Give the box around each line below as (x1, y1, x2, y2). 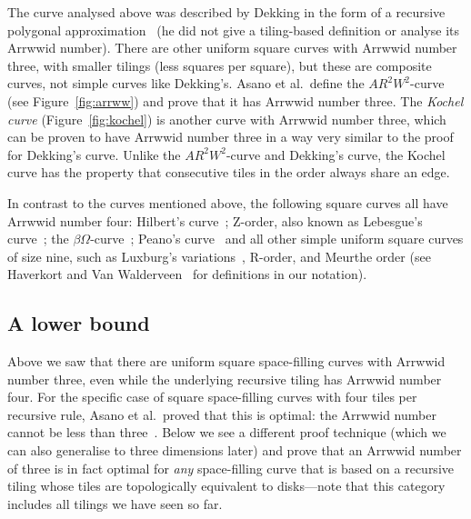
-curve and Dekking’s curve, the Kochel (225, 145, 446, 164)
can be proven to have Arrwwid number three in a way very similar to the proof (7, 127, 454, 146)
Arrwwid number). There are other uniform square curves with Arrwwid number (7, 38, 457, 57)
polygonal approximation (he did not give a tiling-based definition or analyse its (7, 20, 459, 39)
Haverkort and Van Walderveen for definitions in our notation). (7, 264, 367, 284)
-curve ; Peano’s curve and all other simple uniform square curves (90, 229, 464, 248)
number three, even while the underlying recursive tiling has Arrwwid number (7, 369, 442, 388)
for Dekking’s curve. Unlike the (7, 145, 181, 164)
